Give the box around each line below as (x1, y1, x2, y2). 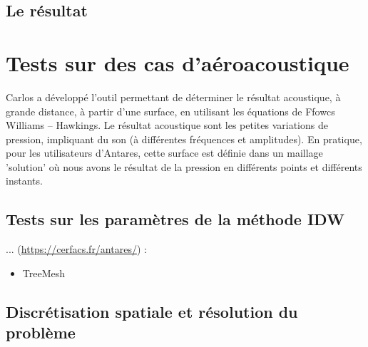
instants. (6, 173, 43, 188)
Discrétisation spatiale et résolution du (6, 300, 298, 322)
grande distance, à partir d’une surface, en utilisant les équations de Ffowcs (6, 103, 335, 118)
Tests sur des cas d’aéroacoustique (6, 48, 349, 77)
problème (6, 321, 76, 343)
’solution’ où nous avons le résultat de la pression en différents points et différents (6, 159, 362, 174)
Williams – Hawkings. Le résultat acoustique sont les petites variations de (6, 118, 328, 133)
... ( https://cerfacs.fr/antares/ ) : (6, 242, 147, 257)
